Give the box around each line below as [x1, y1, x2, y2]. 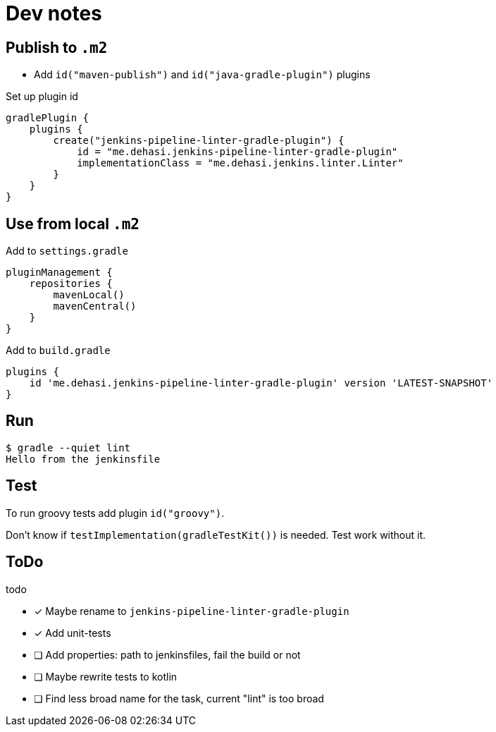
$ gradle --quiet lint [6, 441, 131, 453]
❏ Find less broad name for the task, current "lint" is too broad [34, 692, 324, 704]
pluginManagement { [6, 267, 113, 279]
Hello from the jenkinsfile [6, 453, 161, 465]
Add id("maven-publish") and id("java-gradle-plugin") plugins [34, 68, 371, 81]
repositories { [29, 278, 113, 290]
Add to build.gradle [6, 344, 111, 357]
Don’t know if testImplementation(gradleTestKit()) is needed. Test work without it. [6, 528, 426, 541]
